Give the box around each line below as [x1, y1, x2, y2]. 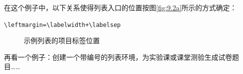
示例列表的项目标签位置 [24, 35, 100, 46]
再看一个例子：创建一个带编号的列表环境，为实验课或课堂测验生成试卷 [4, 51, 232, 62]
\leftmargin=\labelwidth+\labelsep [4, 21, 121, 28]
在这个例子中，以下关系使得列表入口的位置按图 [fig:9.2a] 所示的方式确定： [4, 2, 237, 12]
